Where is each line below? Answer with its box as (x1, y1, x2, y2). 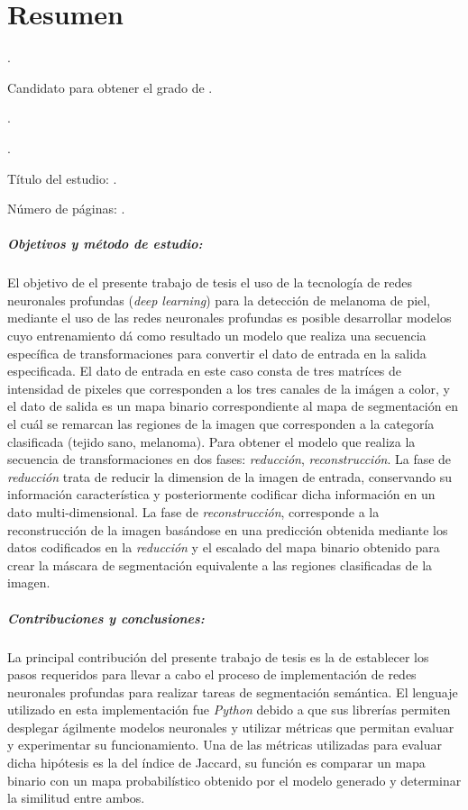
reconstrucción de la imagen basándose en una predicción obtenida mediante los (7, 520, 448, 539)
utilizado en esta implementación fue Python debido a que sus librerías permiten (7, 700, 451, 719)
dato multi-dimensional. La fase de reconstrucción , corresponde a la (7, 502, 380, 521)
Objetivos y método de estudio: (7, 234, 203, 253)
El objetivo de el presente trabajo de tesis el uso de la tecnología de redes (7, 273, 413, 292)
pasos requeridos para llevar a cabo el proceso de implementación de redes (7, 665, 417, 684)
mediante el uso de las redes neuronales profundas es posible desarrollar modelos (7, 308, 452, 327)
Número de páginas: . (7, 199, 125, 218)
